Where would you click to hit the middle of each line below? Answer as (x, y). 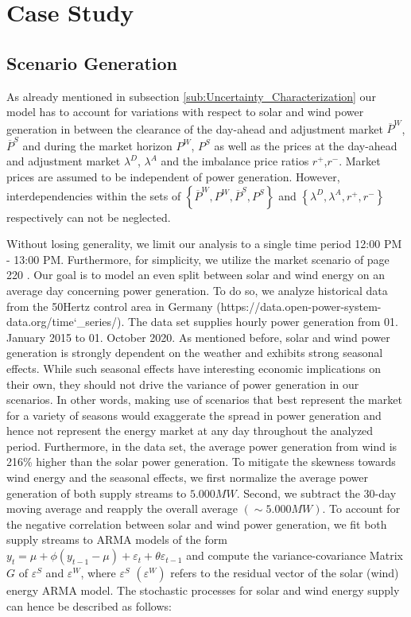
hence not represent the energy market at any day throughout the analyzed (190, 431)
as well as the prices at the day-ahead (306, 145)
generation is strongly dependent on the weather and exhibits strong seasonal (195, 353)
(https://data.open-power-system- (299, 306)
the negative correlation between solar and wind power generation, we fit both (197, 524)
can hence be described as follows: (89, 605)
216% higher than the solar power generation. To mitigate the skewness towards (201, 462)
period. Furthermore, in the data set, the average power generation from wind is (202, 446)
